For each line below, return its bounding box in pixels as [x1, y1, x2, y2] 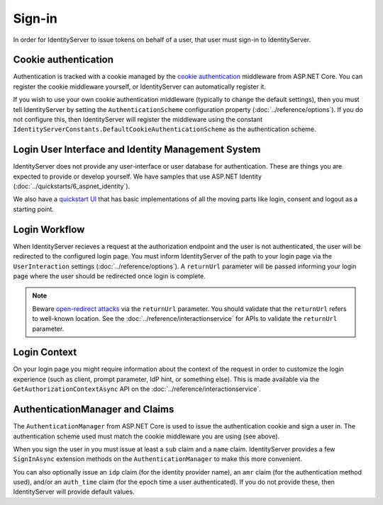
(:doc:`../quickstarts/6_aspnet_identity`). [13, 182, 131, 191]
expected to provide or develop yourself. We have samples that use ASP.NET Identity [13, 172, 262, 181]
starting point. [13, 205, 55, 213]
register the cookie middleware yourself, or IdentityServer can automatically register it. [13, 82, 266, 91]
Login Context [13, 346, 77, 358]
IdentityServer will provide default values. [13, 487, 135, 496]
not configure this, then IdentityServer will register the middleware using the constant [13, 115, 263, 124]
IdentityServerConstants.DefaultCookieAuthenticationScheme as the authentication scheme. [13, 125, 316, 134]
